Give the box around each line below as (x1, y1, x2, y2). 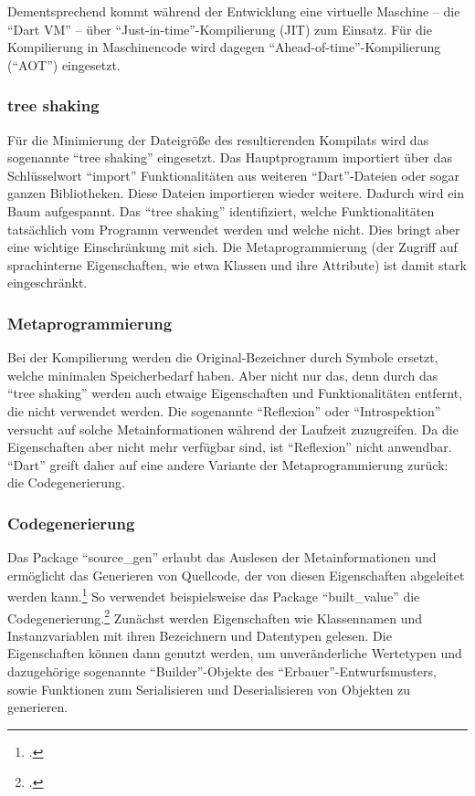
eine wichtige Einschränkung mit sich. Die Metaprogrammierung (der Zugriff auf (7, 237, 458, 257)
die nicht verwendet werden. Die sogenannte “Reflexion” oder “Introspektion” (7, 401, 441, 420)
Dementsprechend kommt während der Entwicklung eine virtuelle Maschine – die (7, 2, 460, 20)
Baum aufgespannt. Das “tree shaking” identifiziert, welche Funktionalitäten (7, 201, 435, 220)
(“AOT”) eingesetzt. (7, 55, 121, 74)
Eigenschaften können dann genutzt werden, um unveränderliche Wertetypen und (7, 644, 462, 663)
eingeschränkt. (7, 273, 88, 292)
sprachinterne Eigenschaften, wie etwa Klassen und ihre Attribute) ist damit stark (7, 255, 467, 274)
